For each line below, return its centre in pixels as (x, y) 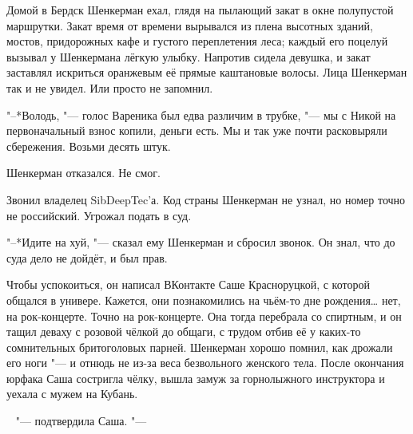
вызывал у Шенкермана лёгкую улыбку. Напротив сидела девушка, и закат (189, 56)
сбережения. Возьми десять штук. (89, 146)
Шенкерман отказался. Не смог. (83, 173)
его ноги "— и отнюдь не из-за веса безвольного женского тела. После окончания (205, 363)
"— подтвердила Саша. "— (81, 421)
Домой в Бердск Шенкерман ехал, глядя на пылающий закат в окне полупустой (200, 10)
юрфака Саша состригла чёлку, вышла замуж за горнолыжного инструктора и (196, 378)
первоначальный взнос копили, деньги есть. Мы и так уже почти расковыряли (197, 130)
